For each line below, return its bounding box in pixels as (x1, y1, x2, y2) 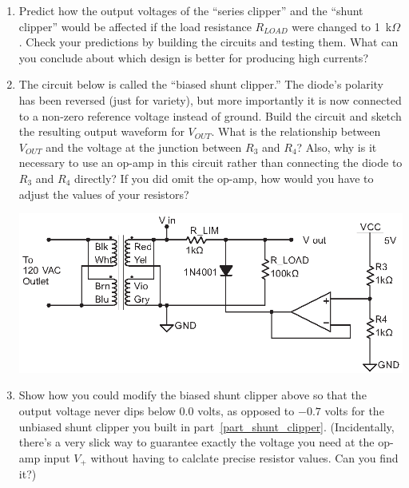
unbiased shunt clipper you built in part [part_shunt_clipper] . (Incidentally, (18, 418, 395, 434)
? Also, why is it (296, 138, 377, 155)
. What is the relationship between (211, 123, 381, 140)
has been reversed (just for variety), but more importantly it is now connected (18, 91, 402, 108)
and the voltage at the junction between (46, 138, 242, 155)
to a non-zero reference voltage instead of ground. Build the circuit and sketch (18, 107, 402, 124)
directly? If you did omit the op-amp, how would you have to (74, 169, 374, 186)
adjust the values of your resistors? (18, 185, 189, 202)
